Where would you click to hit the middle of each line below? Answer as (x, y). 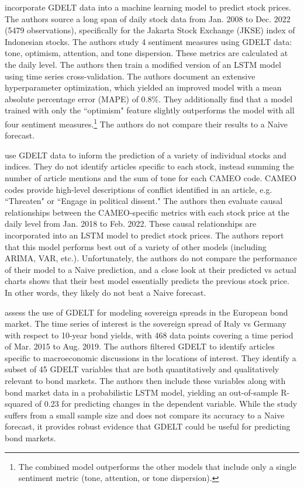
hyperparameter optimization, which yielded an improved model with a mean (143, 87)
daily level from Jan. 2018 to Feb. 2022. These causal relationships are (131, 224)
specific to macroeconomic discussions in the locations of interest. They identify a (151, 357)
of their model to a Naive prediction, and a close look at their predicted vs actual (151, 269)
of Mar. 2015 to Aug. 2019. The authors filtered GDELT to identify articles (140, 346)
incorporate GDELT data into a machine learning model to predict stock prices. (148, 7)
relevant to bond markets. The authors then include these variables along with (145, 381)
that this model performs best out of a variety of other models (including (136, 246)
